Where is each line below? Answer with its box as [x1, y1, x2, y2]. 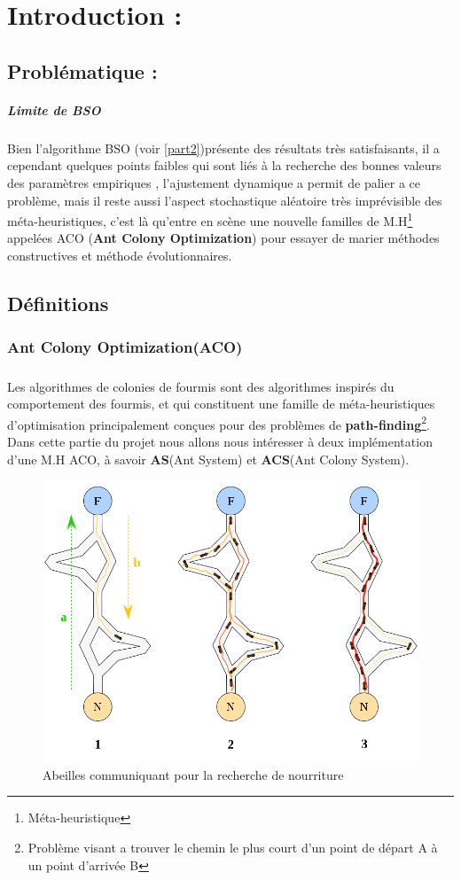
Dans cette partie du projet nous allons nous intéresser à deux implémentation [7, 432, 433, 450]
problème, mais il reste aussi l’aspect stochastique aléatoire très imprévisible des [7, 191, 442, 209]
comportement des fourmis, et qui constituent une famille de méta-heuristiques [7, 394, 435, 413]
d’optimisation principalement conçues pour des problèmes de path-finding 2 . [7, 412, 430, 433]
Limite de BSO [7, 100, 101, 119]
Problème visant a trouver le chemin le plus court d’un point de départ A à [27, 837, 438, 856]
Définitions [7, 289, 109, 316]
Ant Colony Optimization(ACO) [7, 336, 243, 358]
